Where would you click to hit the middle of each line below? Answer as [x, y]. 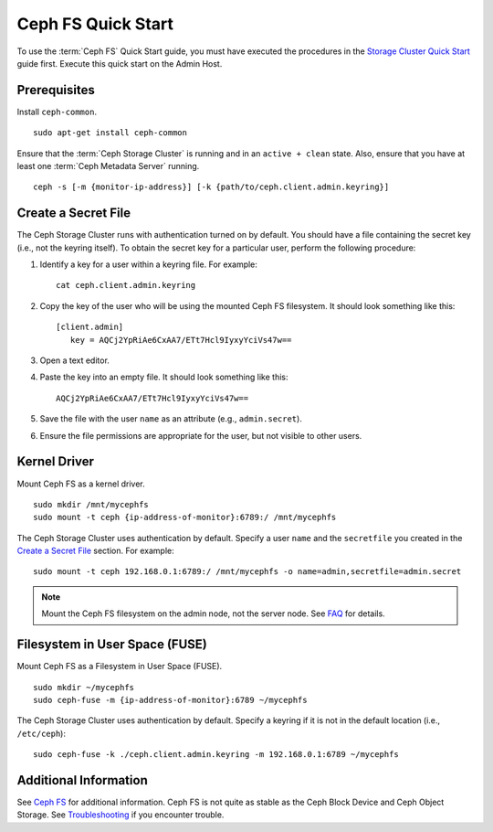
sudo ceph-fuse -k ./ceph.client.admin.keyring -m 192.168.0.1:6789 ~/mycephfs [216, 755]
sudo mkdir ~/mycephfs [84, 687]
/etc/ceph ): [41, 733]
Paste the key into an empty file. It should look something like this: [164, 377]
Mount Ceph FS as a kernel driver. [81, 484]
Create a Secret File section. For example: [96, 551]
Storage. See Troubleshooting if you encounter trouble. [121, 815]
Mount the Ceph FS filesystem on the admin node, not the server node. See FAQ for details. [213, 613]
